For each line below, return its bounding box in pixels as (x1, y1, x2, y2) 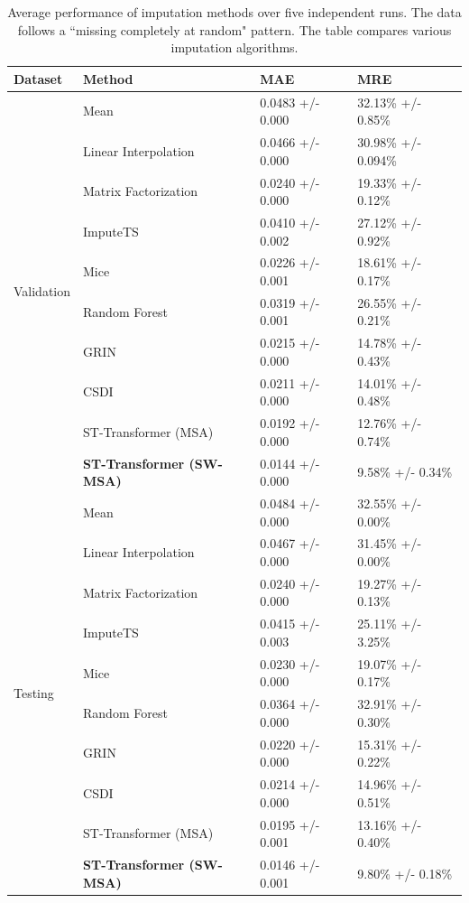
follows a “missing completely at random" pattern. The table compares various (17, 20, 452, 39)
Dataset (14, 69, 63, 88)
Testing (14, 683, 54, 702)
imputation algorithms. (170, 38, 299, 57)
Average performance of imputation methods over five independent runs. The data (7, 3, 462, 21)
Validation (14, 282, 71, 301)
